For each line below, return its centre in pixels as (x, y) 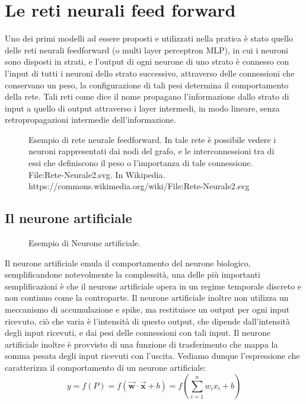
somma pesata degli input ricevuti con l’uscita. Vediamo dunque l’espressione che (152, 356)
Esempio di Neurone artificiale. (85, 243)
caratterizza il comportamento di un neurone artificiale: (106, 367)
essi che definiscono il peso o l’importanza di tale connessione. (141, 163)
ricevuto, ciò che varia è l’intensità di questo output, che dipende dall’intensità (147, 321)
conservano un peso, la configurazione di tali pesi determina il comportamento (147, 85)
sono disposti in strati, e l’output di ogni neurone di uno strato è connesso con (147, 61)
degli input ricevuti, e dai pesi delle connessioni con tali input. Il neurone (138, 333)
